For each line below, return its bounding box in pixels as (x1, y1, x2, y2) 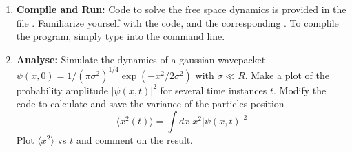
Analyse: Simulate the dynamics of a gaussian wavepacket (16, 52, 266, 66)
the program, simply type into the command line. (16, 29, 225, 43)
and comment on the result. (76, 133, 194, 147)
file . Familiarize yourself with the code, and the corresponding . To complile (16, 15, 339, 30)
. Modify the (273, 83, 327, 97)
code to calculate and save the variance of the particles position (16, 96, 284, 111)
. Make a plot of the (245, 67, 329, 82)
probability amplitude (16, 83, 108, 97)
